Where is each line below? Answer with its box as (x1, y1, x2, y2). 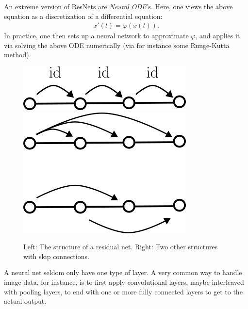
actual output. (4, 296, 47, 306)
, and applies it (195, 31, 240, 41)
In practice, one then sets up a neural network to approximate (4, 31, 189, 41)
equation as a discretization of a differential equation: (4, 11, 163, 21)
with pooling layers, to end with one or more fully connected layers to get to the (4, 286, 243, 296)
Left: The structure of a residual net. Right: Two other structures (23, 242, 218, 252)
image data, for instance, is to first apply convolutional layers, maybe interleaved (4, 276, 244, 287)
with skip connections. (23, 251, 89, 261)
